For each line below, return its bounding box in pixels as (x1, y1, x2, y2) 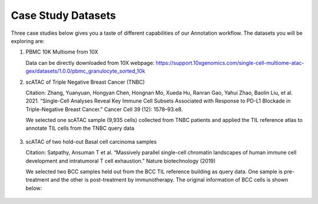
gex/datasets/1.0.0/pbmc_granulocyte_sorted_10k (25, 68, 145, 75)
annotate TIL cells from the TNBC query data (25, 124, 135, 132)
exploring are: (11, 37, 45, 44)
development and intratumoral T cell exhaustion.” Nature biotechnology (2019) (25, 157, 216, 164)
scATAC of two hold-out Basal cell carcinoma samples (25, 138, 157, 145)
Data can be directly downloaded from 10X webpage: (25, 59, 155, 66)
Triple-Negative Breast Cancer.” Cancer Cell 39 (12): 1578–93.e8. (25, 106, 183, 113)
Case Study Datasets (11, 9, 116, 22)
